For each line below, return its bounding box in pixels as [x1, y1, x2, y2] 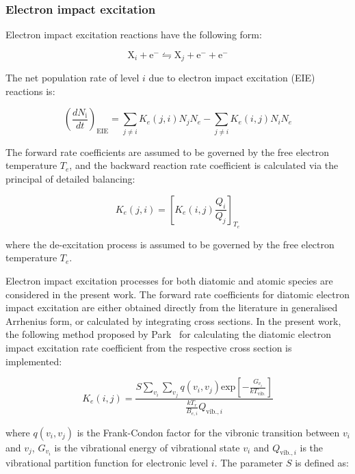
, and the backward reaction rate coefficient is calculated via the [69, 158, 339, 172]
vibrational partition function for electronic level [5, 456, 209, 470]
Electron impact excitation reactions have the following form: [5, 27, 262, 42]
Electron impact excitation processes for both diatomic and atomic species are [5, 273, 333, 287]
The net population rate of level [5, 70, 140, 85]
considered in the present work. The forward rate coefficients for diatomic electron [5, 287, 350, 301]
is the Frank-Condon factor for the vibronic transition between [77, 425, 340, 439]
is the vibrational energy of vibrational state [54, 440, 240, 454]
